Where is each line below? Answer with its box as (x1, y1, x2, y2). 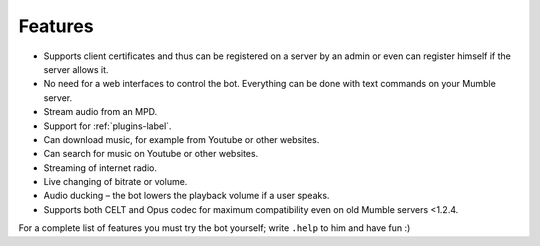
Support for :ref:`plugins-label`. (43, 120, 172, 132)
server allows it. (43, 63, 109, 75)
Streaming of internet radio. (43, 161, 157, 174)
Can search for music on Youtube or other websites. (43, 148, 259, 160)
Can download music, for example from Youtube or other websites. (43, 133, 320, 145)
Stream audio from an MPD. (43, 106, 158, 118)
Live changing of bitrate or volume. (43, 176, 188, 188)
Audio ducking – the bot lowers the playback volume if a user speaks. (43, 190, 330, 202)
